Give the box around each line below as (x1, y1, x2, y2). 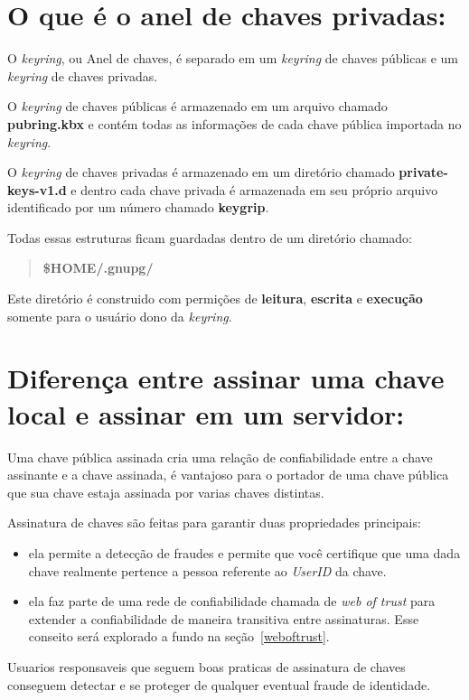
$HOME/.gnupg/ (42, 258, 154, 277)
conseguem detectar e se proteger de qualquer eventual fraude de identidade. (7, 675, 431, 694)
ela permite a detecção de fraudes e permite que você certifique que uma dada (28, 543, 461, 562)
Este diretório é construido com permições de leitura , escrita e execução (7, 289, 423, 308)
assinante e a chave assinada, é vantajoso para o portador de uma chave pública (7, 465, 449, 484)
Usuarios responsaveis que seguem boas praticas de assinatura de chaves (7, 657, 406, 676)
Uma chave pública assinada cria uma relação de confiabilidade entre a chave (7, 447, 433, 466)
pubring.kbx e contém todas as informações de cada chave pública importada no (7, 114, 462, 133)
